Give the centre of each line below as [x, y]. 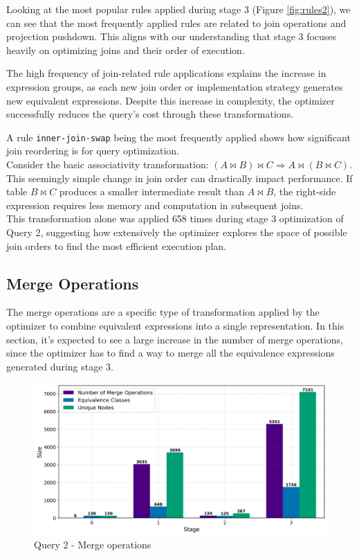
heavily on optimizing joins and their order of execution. [126, 50]
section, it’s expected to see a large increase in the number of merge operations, [175, 339]
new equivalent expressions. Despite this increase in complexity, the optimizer [171, 100]
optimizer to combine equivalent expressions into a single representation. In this [175, 325]
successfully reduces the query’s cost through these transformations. [150, 114]
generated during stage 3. [60, 366]
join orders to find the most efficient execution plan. [116, 245]
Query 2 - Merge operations [93, 545]
